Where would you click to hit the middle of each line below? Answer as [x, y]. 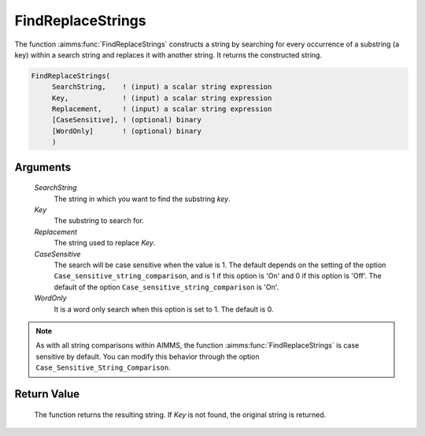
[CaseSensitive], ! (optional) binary [127, 120]
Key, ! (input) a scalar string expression [162, 98]
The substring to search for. [99, 221]
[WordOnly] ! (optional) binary [127, 131]
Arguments [43, 167]
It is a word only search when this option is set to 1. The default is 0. [164, 309]
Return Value [47, 394]
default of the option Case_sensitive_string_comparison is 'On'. [166, 287]
